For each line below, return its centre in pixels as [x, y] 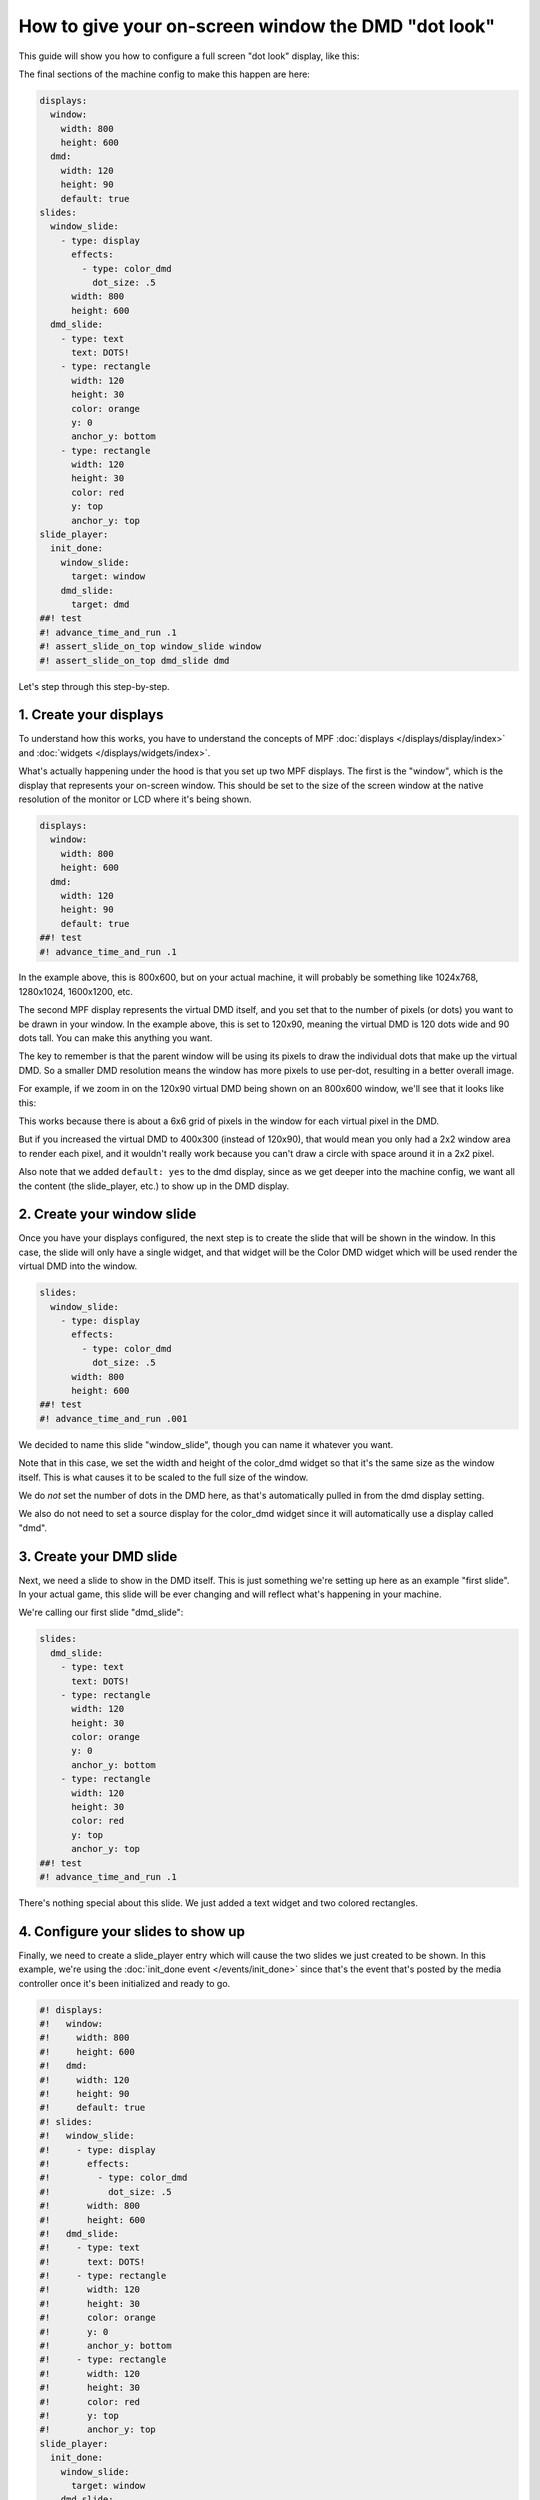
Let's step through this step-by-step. [94, 686]
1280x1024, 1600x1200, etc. [76, 991]
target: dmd [100, 604]
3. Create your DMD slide [98, 1556]
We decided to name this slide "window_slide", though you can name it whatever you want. [206, 1444]
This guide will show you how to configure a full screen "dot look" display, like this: [189, 56]
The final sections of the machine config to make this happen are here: [164, 74]
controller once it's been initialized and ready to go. [124, 1983]
